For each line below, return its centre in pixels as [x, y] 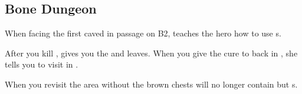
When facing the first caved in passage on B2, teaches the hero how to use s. [143, 33]
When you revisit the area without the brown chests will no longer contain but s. [151, 84]
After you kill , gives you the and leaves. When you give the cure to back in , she [151, 53]
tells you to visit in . [42, 64]
